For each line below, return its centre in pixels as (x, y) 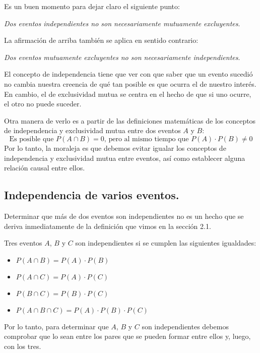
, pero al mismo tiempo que (146, 139)
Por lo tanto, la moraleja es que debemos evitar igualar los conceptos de (115, 148)
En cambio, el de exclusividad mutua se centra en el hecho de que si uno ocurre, (128, 94)
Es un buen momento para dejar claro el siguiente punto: (92, 6)
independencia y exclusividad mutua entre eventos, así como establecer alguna (125, 158)
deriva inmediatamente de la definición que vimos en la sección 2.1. (108, 226)
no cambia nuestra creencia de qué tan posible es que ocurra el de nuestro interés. (130, 83)
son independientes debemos (185, 326)
